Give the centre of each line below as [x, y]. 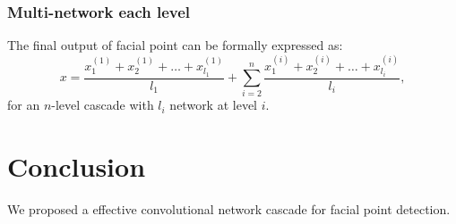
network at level [214, 105]
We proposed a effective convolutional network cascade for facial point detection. [229, 209]
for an [24, 105]
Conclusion [77, 166]
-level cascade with [103, 105]
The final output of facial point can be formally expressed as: [175, 45]
